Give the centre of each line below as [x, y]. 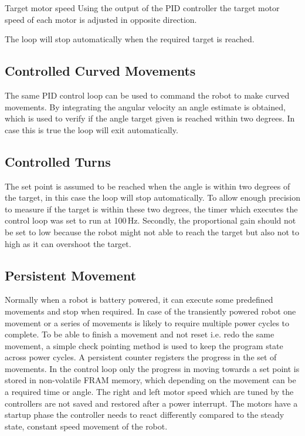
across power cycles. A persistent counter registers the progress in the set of [141, 357]
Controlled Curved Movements [100, 71]
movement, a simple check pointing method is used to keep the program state [144, 345]
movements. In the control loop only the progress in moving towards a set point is [152, 368]
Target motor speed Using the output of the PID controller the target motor [142, 8]
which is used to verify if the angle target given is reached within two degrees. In [150, 118]
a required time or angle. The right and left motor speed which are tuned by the [149, 392]
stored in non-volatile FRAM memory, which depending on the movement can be [150, 380]
